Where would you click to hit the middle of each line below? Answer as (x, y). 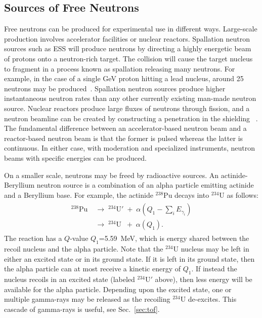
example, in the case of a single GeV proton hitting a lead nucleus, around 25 (124, 78)
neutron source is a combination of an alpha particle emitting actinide (145, 185)
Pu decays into (186, 195)
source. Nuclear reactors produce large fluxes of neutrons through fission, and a (127, 108)
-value (79, 238)
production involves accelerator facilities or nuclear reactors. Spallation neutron (127, 38)
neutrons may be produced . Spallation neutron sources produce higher (115, 88)
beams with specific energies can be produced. (75, 157)
